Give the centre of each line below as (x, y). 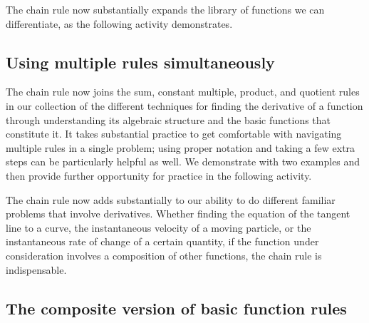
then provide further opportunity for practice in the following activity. (159, 175)
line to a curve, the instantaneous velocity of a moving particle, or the (158, 227)
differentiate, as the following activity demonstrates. (119, 23)
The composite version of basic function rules (176, 308)
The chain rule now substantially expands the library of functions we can (165, 9)
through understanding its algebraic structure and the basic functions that (168, 119)
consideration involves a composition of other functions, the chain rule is (164, 255)
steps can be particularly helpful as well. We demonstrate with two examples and (183, 161)
